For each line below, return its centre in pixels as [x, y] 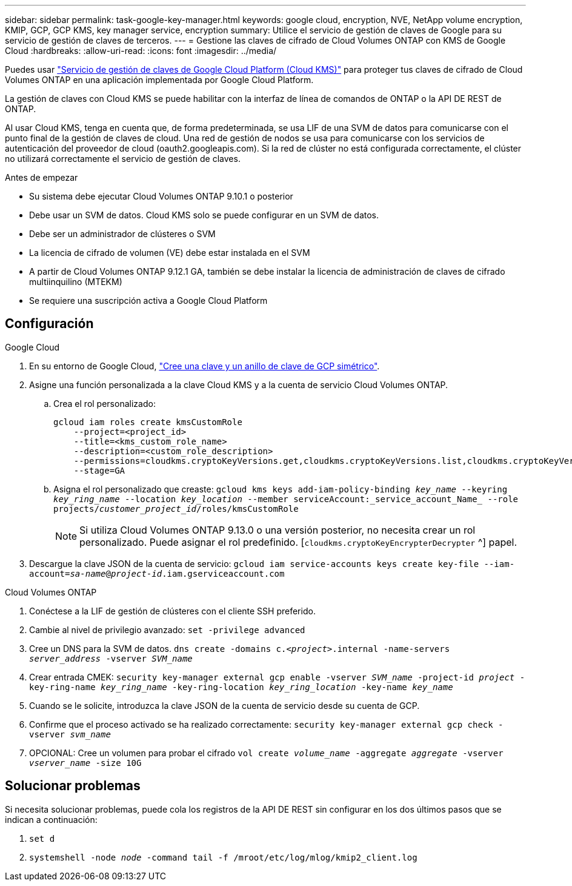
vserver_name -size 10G [85, 763]
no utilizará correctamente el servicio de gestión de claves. [123, 159]
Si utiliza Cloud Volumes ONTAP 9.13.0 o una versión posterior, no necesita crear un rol [278, 530]
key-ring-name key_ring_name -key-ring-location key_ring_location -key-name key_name [241, 687]
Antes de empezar [42, 177]
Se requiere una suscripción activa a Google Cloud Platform [148, 300]
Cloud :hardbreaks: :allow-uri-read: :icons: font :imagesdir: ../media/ [141, 51]
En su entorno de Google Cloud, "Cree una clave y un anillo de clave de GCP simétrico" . [205, 366]
